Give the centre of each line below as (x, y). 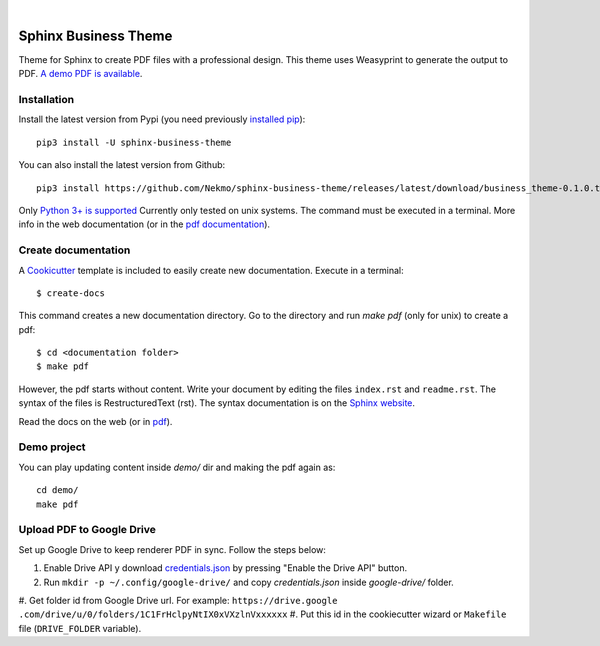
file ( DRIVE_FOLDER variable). (80, 628)
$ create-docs (70, 293)
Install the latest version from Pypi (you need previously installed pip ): (162, 119)
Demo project (52, 447)
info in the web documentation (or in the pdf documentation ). (144, 224)
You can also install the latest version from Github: (122, 165)
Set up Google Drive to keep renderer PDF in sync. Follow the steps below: (172, 549)
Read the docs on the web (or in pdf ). (95, 421)
